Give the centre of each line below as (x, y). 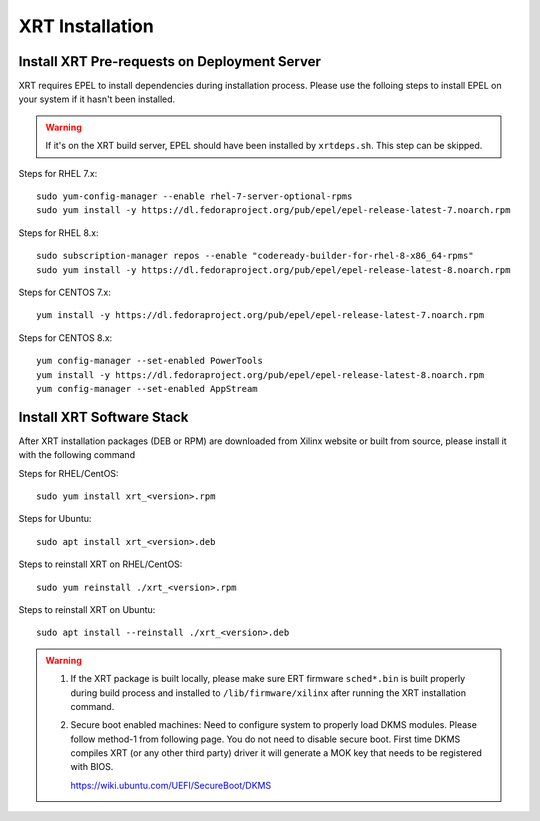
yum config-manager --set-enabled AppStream (147, 388)
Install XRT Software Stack (103, 416)
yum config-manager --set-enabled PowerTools (150, 361)
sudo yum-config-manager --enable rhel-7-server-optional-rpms (194, 196)
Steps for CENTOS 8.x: (65, 337)
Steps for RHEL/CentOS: (68, 473)
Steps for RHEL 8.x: (58, 232)
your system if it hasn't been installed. (97, 99)
